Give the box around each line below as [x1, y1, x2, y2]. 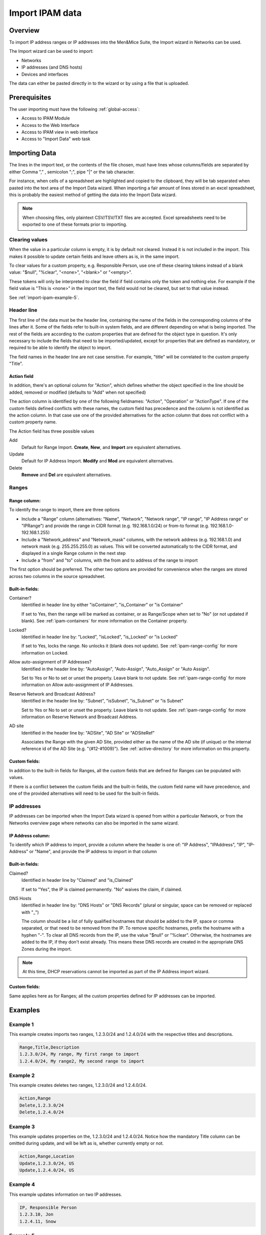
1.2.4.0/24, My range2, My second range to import [19, 1058, 145, 1064]
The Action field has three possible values [9, 428, 95, 434]
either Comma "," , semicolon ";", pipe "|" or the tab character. [9, 168, 135, 175]
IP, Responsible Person [19, 1204, 77, 1210]
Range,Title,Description [19, 1044, 80, 1050]
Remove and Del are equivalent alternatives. [21, 472, 112, 478]
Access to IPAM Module [21, 115, 70, 121]
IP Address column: [9, 832, 50, 838]
